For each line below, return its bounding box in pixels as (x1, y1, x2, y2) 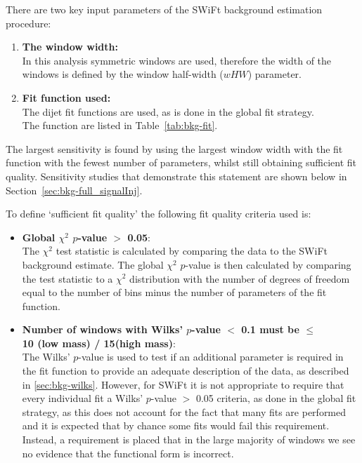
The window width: (22, 39, 118, 54)
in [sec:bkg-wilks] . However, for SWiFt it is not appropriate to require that (22, 377, 344, 391)
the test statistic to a (22, 271, 113, 286)
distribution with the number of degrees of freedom (129, 271, 350, 286)
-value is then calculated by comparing (185, 257, 351, 271)
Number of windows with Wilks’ (22, 322, 183, 337)
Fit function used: (22, 90, 111, 105)
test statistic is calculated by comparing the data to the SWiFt (56, 243, 328, 258)
